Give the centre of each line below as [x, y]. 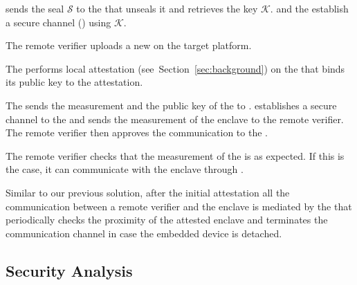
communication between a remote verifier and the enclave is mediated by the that [179, 206]
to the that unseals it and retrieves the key [167, 8]
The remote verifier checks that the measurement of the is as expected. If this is [175, 155]
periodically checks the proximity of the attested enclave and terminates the [167, 220]
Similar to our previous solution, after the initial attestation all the [148, 192]
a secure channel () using [58, 22]
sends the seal [35, 8]
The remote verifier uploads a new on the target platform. [129, 45]
